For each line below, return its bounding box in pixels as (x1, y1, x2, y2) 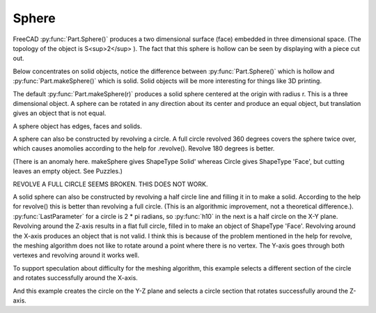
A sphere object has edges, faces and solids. (13, 122, 142, 130)
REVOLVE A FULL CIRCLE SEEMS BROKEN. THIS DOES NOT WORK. (13, 180, 208, 188)
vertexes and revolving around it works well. (13, 251, 139, 259)
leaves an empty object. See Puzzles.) (13, 167, 123, 176)
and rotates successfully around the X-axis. (13, 274, 139, 282)
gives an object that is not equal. (13, 109, 107, 118)
